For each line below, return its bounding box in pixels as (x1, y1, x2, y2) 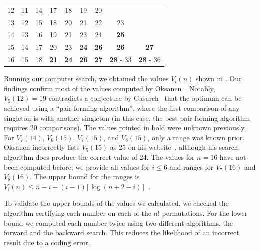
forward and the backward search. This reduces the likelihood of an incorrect (4, 227, 239, 238)
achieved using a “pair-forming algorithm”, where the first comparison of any (4, 103, 240, 113)
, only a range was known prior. (147, 132, 245, 142)
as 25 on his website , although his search (110, 142, 238, 152)
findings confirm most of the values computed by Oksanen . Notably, (4, 83, 215, 93)
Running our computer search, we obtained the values (4, 73, 169, 84)
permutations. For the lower (162, 207, 248, 218)
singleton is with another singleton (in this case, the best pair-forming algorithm (4, 112, 250, 123)
